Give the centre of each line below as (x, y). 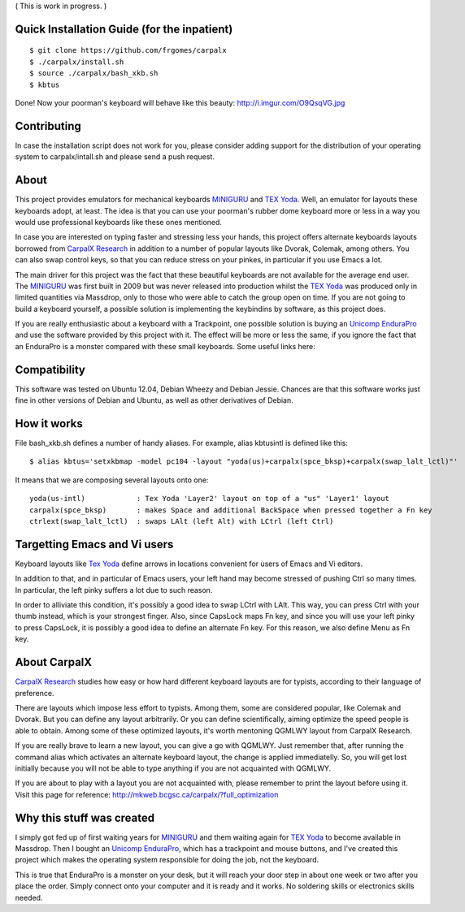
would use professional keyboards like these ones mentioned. (119, 222)
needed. (29, 897)
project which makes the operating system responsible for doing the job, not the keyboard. (167, 860)
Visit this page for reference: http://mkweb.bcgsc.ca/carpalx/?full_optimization (147, 794)
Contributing (48, 126)
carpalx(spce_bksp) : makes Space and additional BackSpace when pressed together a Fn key (231, 510)
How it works (49, 424)
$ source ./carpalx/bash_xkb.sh (94, 73)
